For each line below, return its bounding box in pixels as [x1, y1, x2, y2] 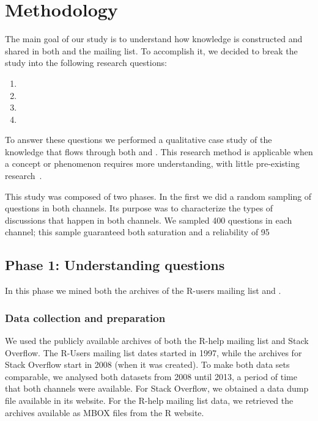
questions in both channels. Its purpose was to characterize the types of [5, 202, 273, 214]
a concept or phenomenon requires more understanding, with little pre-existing [5, 157, 300, 170]
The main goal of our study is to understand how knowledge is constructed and [5, 32, 303, 45]
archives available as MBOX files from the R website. [5, 406, 204, 419]
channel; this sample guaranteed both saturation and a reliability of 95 [5, 225, 270, 238]
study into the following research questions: [5, 56, 167, 69]
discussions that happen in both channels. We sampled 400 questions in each [5, 213, 292, 226]
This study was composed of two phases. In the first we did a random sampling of [5, 189, 312, 202]
